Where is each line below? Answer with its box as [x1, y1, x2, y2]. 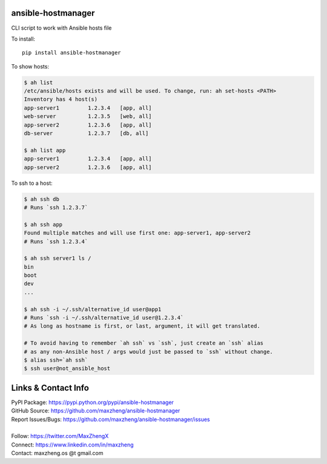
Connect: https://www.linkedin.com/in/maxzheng [11, 441, 134, 448]
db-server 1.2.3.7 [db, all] [24, 130, 149, 137]
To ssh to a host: [11, 179, 53, 187]
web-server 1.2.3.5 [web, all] [24, 113, 152, 120]
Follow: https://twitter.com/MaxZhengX [11, 433, 109, 440]
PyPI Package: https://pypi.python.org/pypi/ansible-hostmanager [11, 399, 174, 406]
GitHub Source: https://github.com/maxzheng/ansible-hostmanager [11, 407, 180, 414]
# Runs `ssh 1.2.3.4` [24, 238, 88, 245]
